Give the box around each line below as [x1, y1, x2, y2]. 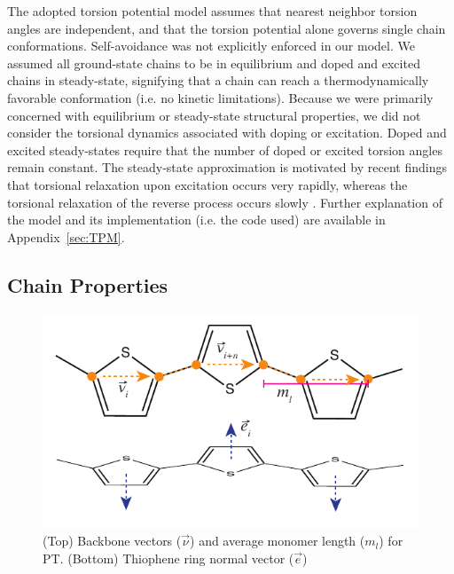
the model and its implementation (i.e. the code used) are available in [7, 210, 386, 229]
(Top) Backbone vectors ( [43, 531, 182, 550]
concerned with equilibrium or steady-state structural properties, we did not [7, 106, 421, 124]
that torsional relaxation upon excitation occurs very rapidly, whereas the [7, 175, 408, 193]
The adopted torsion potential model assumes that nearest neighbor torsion [7, 2, 418, 20]
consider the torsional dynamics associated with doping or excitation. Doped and [7, 123, 447, 142]
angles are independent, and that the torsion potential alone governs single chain [7, 19, 446, 37]
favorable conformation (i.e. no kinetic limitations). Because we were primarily [7, 88, 434, 106]
